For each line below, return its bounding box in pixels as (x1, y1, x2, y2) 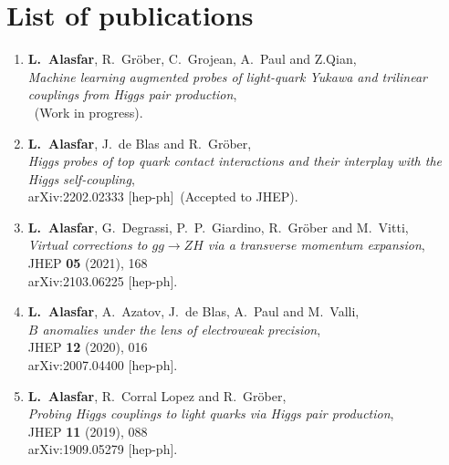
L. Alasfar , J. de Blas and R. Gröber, (27, 133, 252, 152)
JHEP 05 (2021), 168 (27, 253, 148, 273)
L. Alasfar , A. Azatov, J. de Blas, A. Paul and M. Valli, (27, 302, 360, 321)
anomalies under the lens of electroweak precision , (42, 319, 321, 338)
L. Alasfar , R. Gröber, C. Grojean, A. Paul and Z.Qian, (27, 49, 357, 68)
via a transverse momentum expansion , (207, 235, 425, 254)
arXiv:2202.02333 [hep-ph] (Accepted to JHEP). (27, 187, 298, 206)
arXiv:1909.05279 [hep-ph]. (27, 439, 178, 459)
